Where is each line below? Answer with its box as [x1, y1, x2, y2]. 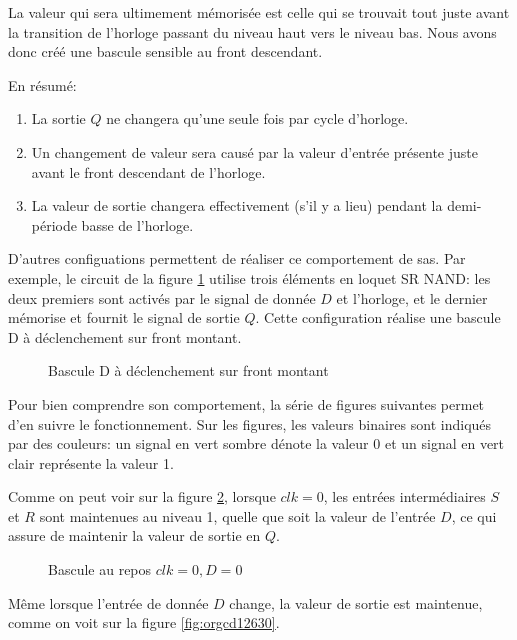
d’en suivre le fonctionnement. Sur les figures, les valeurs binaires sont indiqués [8, 413, 492, 434]
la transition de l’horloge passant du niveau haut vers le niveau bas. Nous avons [8, 21, 497, 42]
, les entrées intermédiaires [323, 486, 486, 507]
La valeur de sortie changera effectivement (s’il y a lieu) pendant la [31, 195, 443, 216]
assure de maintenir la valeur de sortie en [8, 525, 261, 546]
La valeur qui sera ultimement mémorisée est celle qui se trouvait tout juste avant [8, 2, 510, 22]
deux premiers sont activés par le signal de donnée [8, 287, 316, 308]
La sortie [31, 108, 86, 129]
